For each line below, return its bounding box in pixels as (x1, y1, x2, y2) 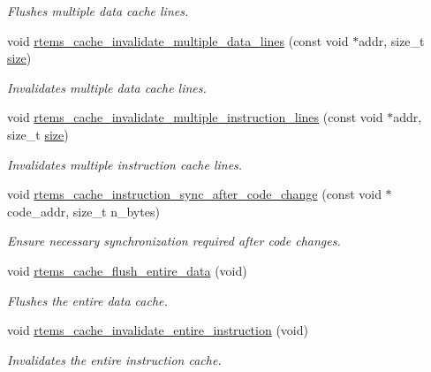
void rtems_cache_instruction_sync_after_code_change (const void (7, 185, 382, 203)
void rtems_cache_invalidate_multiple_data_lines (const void (7, 31, 349, 49)
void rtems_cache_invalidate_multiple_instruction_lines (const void (7, 108, 383, 126)
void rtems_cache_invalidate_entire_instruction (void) (7, 321, 308, 339)
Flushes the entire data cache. (7, 291, 168, 309)
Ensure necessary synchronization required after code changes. (7, 232, 341, 250)
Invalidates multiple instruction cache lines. (7, 155, 243, 173)
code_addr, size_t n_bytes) (7, 201, 160, 220)
